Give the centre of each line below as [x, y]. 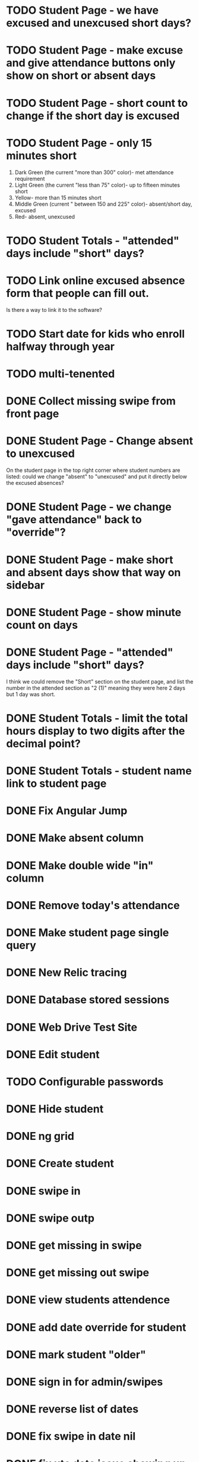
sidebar [26, 585]
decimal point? [44, 744]
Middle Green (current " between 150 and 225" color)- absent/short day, [103, 204]
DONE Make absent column [75, 838]
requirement [30, 178]
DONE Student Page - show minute [94, 612]
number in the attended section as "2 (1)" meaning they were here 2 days [96, 688]
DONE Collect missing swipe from [91, 401]
